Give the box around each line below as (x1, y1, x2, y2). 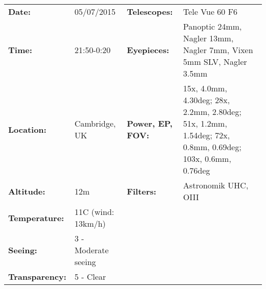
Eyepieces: (127, 44, 169, 56)
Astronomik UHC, (183, 179, 249, 191)
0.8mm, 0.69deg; (183, 141, 241, 153)
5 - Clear (74, 271, 106, 282)
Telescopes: (127, 6, 173, 17)
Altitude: (8, 185, 46, 197)
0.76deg (183, 164, 210, 176)
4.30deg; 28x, (183, 94, 230, 106)
